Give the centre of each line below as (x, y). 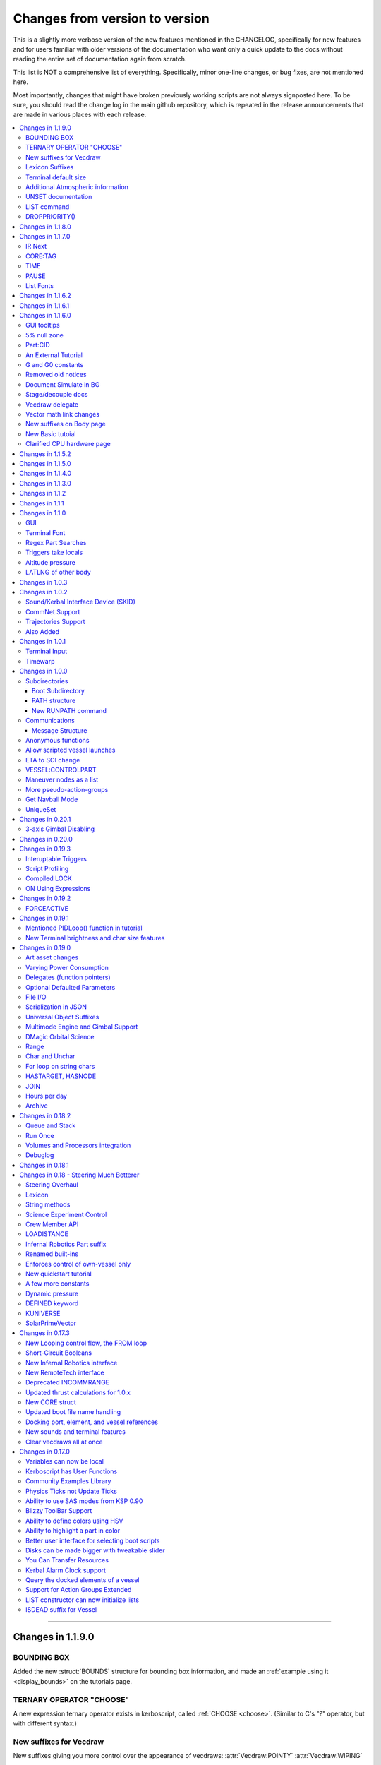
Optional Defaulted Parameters (71, 987)
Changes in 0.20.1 (45, 820)
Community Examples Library (68, 1481)
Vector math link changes (63, 414)
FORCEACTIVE (47, 908)
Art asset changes (52, 957)
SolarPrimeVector (51, 1323)
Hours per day (46, 1096)
